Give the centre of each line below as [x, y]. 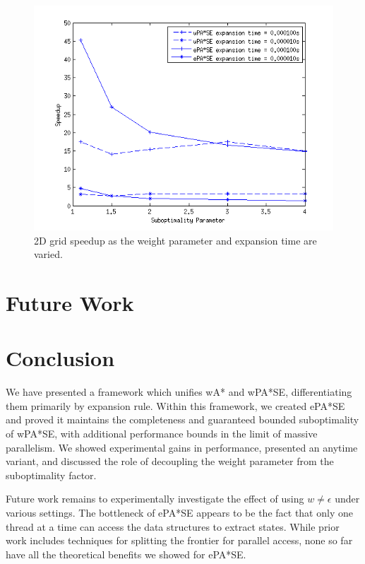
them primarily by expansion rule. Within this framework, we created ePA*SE [175, 405]
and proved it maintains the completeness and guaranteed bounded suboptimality [182, 419]
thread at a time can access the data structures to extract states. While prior [173, 526]
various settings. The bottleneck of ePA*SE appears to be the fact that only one [179, 513]
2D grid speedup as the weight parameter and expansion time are [175, 240]
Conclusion [60, 358]
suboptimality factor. [51, 475]
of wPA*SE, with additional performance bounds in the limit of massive [162, 434]
